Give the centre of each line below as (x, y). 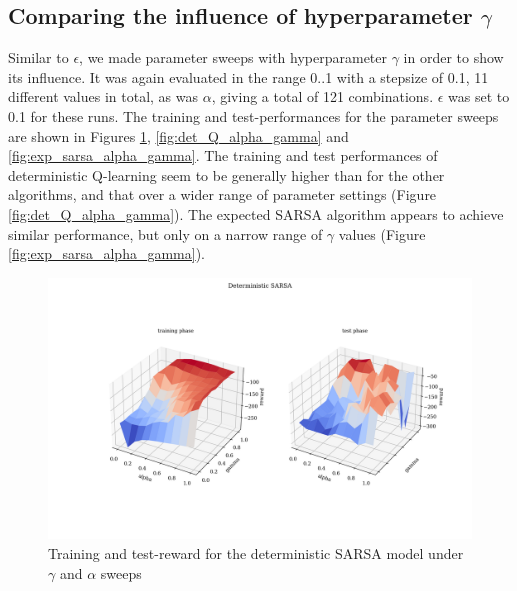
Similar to (38, 57)
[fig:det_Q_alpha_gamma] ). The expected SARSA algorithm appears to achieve (256, 213)
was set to (479, 96)
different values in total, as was (103, 96)
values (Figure (382, 233)
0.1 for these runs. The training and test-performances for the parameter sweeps (253, 115)
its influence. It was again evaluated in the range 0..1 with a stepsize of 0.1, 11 (248, 76)
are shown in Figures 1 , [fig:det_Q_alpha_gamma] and (178, 135)
